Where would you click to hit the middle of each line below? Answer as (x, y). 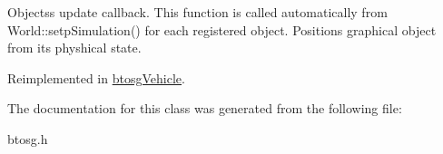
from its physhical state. (74, 48)
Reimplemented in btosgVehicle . (96, 77)
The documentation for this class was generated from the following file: (205, 108)
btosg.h (28, 138)
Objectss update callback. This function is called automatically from (197, 12)
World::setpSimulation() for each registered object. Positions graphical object (222, 29)
